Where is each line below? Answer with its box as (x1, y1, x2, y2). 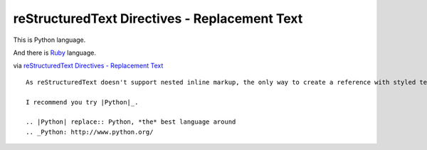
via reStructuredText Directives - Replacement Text (13, 61, 164, 70)
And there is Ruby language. (13, 48, 96, 57)
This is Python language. (13, 36, 86, 44)
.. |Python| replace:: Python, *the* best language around (26, 118, 236, 126)
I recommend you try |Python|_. (26, 98, 139, 106)
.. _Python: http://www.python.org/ (26, 128, 154, 136)
